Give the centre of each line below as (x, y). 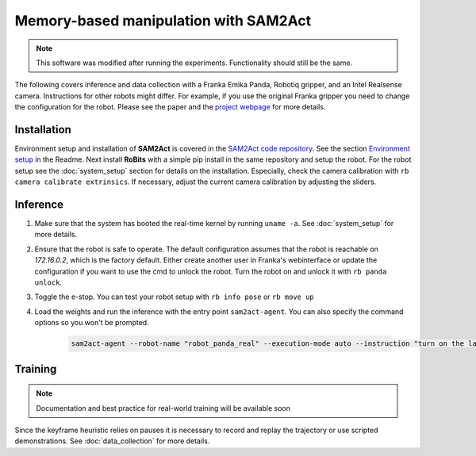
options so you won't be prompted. (92, 323)
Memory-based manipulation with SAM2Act (163, 21)
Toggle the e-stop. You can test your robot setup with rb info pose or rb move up (175, 297)
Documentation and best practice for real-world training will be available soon (163, 408)
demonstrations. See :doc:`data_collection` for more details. (112, 441)
